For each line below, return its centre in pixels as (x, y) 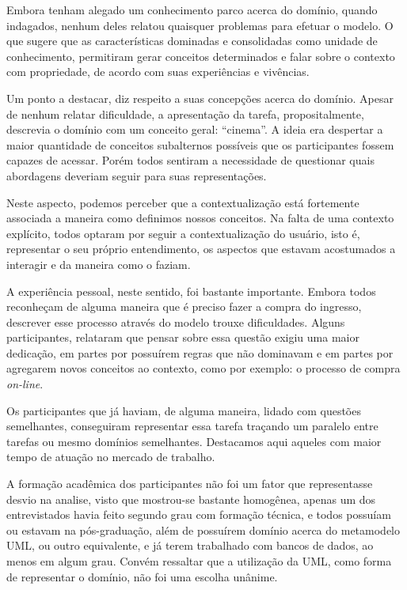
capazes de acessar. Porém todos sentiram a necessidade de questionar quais (190, 160)
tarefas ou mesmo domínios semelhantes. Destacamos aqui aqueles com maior (194, 441)
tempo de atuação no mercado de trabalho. (111, 457)
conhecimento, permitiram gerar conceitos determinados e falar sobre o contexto (201, 56)
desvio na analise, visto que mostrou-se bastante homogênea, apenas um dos (191, 499)
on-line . (25, 384)
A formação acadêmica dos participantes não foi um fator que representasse (190, 484)
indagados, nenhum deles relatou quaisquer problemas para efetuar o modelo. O (200, 25)
